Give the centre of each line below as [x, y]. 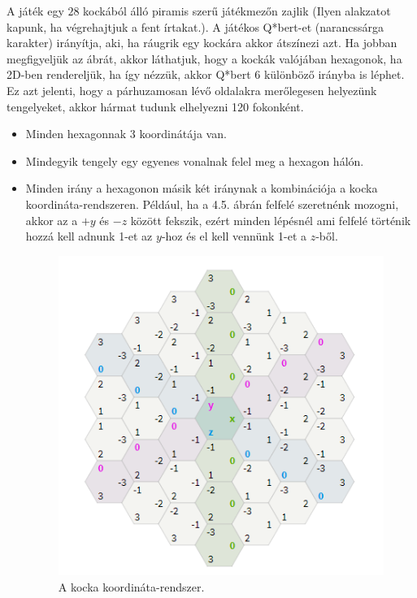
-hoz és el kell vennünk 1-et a [234, 236]
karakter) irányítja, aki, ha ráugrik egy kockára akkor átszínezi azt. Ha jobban [202, 43]
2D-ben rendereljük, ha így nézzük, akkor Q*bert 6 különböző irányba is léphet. [206, 74]
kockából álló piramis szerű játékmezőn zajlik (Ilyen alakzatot [237, 11]
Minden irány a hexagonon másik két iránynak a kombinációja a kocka [202, 188]
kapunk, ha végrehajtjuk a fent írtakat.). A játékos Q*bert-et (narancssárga [195, 26]
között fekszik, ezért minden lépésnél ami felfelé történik [271, 220]
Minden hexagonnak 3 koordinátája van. [126, 134]
